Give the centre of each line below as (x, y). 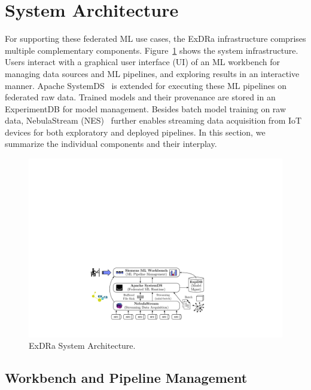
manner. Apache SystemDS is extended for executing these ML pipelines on (146, 85)
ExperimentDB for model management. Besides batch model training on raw (146, 108)
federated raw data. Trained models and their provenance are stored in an (140, 97)
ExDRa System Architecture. (82, 346)
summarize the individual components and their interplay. (111, 144)
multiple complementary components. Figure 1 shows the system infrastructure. (152, 50)
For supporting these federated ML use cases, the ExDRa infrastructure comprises (155, 39)
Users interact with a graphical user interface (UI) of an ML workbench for (142, 62)
